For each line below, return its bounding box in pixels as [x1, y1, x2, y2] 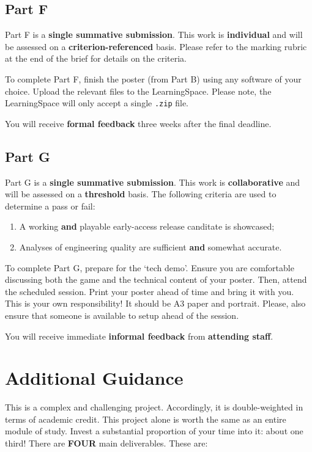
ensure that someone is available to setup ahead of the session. [5, 308, 239, 321]
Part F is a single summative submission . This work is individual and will [5, 28, 303, 41]
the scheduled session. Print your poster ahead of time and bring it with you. [5, 285, 294, 297]
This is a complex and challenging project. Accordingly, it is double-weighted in [5, 401, 303, 414]
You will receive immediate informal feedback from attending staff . [5, 329, 273, 342]
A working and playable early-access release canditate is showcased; [19, 220, 275, 233]
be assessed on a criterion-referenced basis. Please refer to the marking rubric [5, 40, 307, 53]
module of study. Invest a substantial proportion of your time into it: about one [5, 425, 303, 437]
